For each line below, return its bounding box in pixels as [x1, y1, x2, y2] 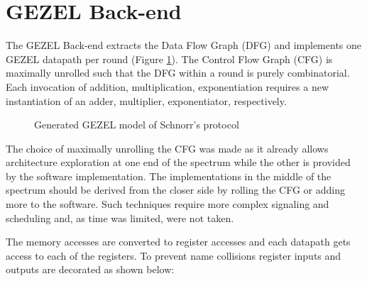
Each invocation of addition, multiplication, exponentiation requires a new [6, 79, 329, 94]
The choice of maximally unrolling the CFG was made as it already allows [6, 140, 329, 155]
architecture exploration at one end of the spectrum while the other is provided [6, 155, 351, 170]
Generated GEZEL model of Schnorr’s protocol [34, 117, 239, 132]
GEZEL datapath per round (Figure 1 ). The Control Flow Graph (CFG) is [6, 51, 333, 66]
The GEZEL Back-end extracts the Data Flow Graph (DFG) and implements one [6, 38, 362, 53]
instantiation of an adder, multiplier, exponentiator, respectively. [6, 93, 287, 108]
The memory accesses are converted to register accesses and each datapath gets [6, 234, 351, 249]
